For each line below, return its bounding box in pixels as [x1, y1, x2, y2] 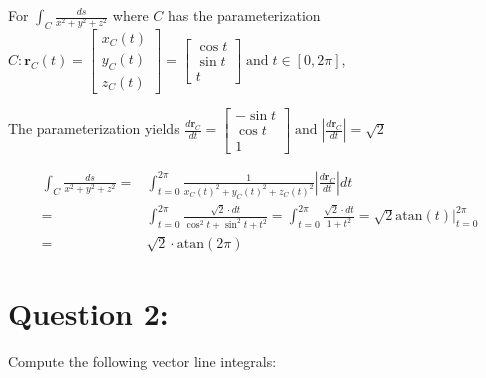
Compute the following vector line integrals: [8, 351, 277, 372]
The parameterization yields [8, 118, 180, 139]
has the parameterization [167, 5, 321, 25]
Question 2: [8, 293, 169, 334]
